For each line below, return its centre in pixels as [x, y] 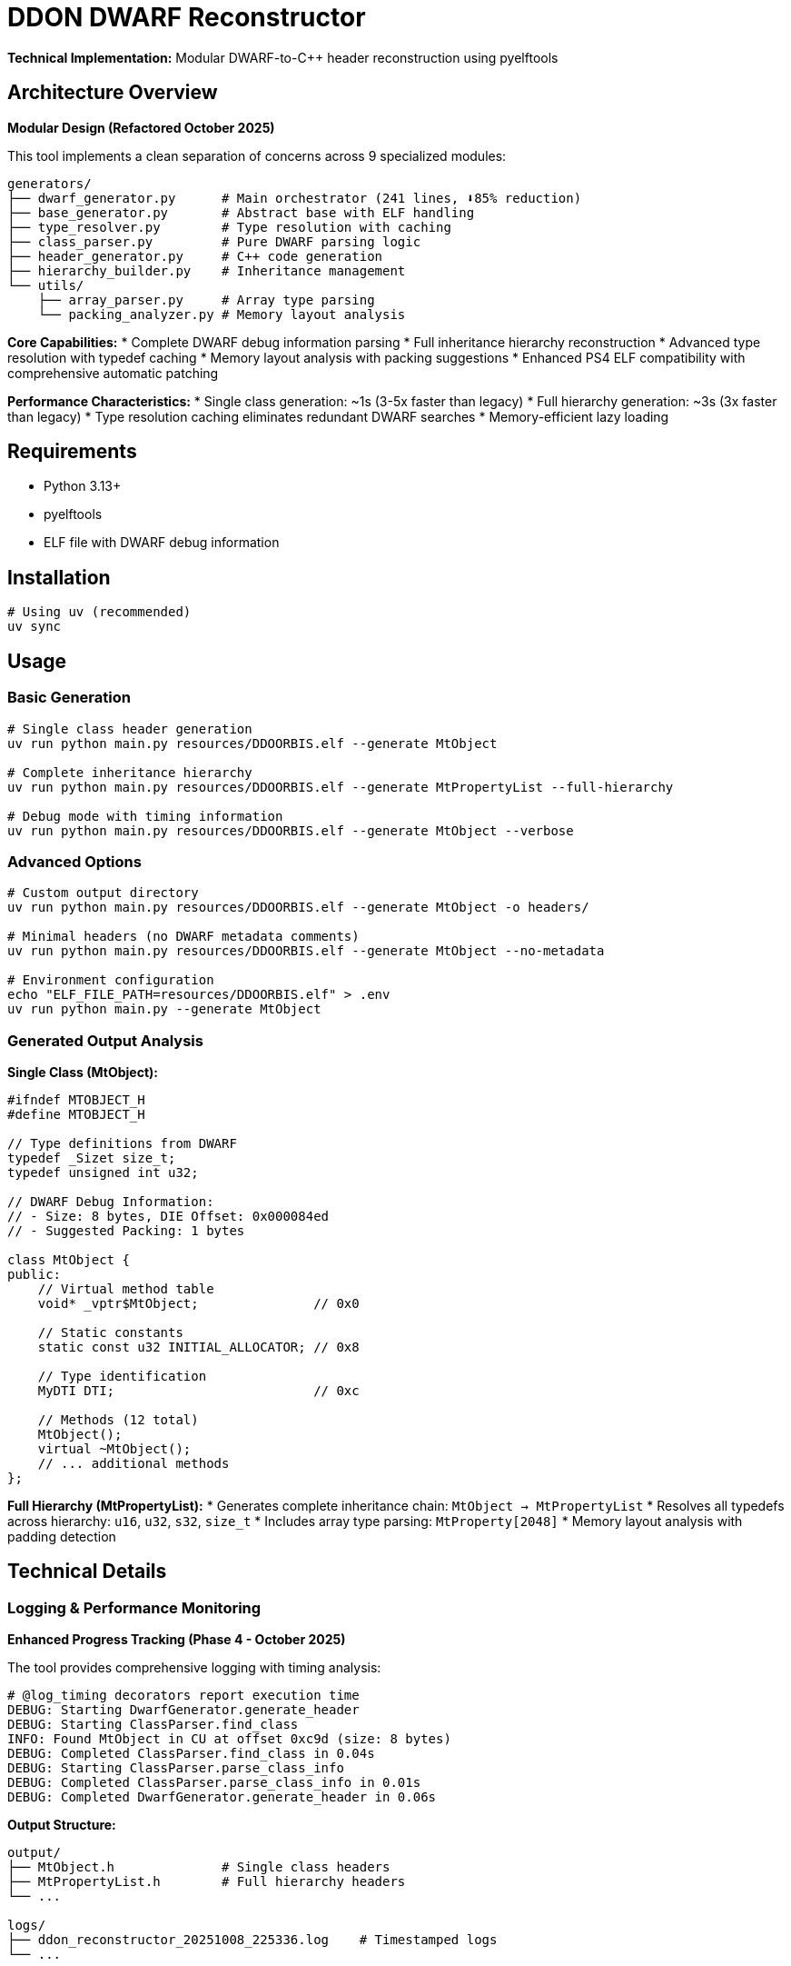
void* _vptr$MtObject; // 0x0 [198, 1303]
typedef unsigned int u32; [103, 1173]
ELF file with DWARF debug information [162, 543]
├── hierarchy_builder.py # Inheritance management [207, 270]
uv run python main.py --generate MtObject [164, 1009]
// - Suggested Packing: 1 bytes [126, 1231]
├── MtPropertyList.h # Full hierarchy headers [207, 1882]
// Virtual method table [126, 1289]
